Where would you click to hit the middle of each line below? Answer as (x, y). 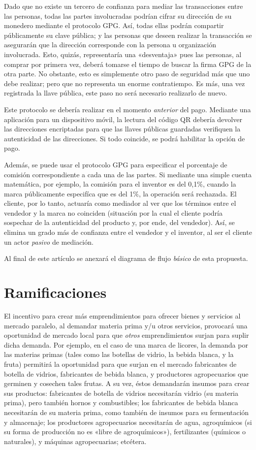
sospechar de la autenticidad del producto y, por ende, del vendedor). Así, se (119, 222)
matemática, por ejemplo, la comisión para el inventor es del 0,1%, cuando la (120, 184)
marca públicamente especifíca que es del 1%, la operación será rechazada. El (120, 193)
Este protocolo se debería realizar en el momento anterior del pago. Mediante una (128, 109)
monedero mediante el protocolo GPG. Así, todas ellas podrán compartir (114, 25)
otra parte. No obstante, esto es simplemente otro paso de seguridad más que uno (127, 74)
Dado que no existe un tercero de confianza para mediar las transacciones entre (124, 6)
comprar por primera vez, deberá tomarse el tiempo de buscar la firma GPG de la (128, 64)
